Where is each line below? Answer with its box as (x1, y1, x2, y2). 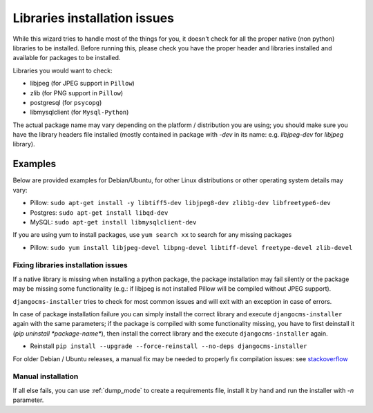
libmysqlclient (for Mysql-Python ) (30, 108, 129, 117)
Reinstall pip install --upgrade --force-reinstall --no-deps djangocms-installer (30, 342, 307, 350)
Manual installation (12, 372, 79, 381)
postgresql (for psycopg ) (30, 98, 102, 106)
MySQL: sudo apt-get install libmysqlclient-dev (30, 218, 197, 226)
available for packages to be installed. (12, 54, 121, 62)
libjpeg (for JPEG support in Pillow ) (30, 79, 135, 88)
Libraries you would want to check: (12, 66, 113, 75)
